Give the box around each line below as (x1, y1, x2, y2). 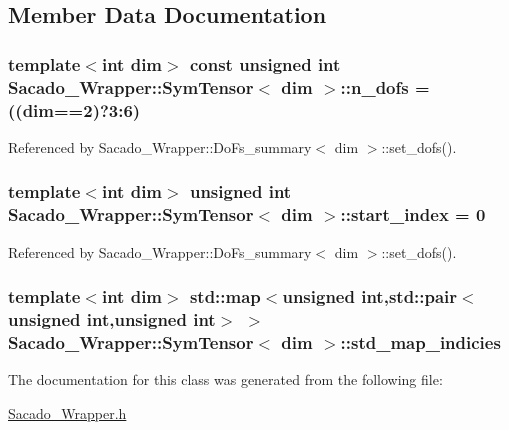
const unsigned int (189, 51, 341, 76)
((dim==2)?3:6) (8, 97, 141, 122)
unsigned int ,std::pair (282, 284, 458, 309)
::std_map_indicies (340, 329, 501, 354)
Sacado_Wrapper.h (8, 402, 127, 423)
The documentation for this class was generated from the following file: (8, 369, 443, 390)
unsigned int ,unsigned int (8, 307, 216, 332)
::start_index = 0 (340, 202, 486, 227)
